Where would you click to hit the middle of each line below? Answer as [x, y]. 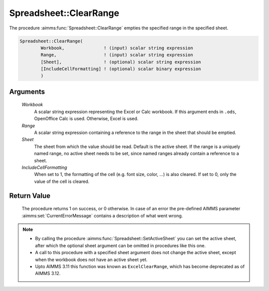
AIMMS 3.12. [48, 274]
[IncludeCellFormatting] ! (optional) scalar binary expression [121, 69]
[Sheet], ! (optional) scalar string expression [121, 62]
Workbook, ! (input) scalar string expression [117, 48]
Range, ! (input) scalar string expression [117, 55]
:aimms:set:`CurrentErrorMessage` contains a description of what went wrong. [102, 216]
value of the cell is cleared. [62, 181]
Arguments [27, 91]
